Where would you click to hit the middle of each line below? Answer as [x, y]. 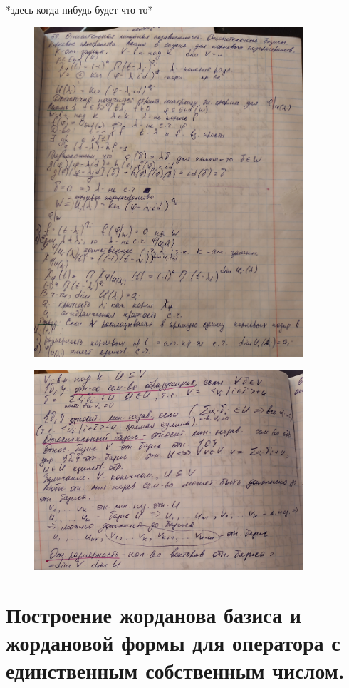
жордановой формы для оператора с [173, 643]
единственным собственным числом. [175, 671]
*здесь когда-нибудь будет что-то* [79, 9]
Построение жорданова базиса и [153, 615]
